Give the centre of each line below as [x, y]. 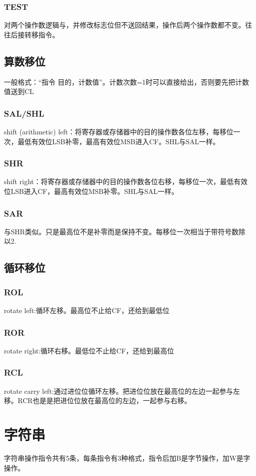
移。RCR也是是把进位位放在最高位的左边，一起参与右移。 [98, 400]
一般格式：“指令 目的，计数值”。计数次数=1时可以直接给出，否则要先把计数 [127, 81]
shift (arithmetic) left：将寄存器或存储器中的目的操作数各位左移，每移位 [119, 132]
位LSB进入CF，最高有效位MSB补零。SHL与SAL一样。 [91, 191]
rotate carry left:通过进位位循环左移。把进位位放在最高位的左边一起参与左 [122, 391]
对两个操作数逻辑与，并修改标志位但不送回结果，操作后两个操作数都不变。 [125, 25]
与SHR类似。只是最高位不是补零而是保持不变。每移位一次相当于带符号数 [121, 231]
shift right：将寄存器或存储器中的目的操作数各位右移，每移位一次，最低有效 [126, 181]
